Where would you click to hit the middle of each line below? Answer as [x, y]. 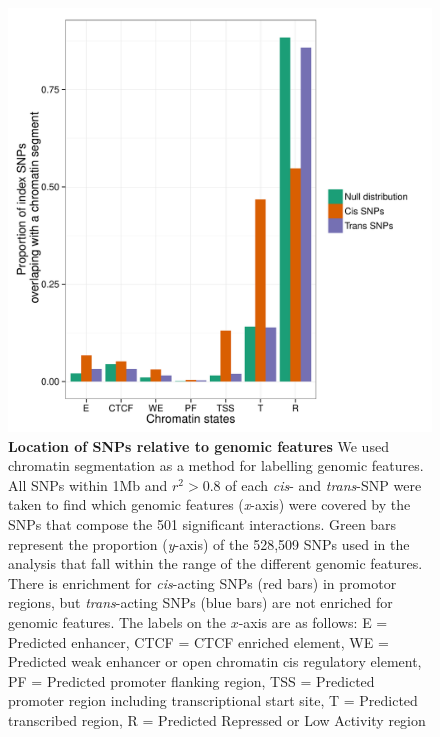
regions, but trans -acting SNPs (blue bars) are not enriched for [200, 602]
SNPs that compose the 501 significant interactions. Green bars [202, 523]
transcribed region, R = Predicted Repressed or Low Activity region [217, 719]
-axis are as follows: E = [313, 621]
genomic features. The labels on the [117, 621]
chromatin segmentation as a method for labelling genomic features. [216, 465]
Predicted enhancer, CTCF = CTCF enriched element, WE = [198, 641]
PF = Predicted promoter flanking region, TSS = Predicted [191, 680]
